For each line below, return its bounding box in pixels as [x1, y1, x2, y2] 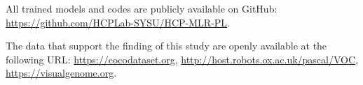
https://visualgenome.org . [6, 65, 117, 80]
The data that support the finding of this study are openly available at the [6, 38, 327, 53]
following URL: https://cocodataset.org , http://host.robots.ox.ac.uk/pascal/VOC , [6, 52, 358, 66]
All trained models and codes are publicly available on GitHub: [6, 1, 278, 15]
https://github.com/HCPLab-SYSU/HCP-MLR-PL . [6, 15, 230, 29]
